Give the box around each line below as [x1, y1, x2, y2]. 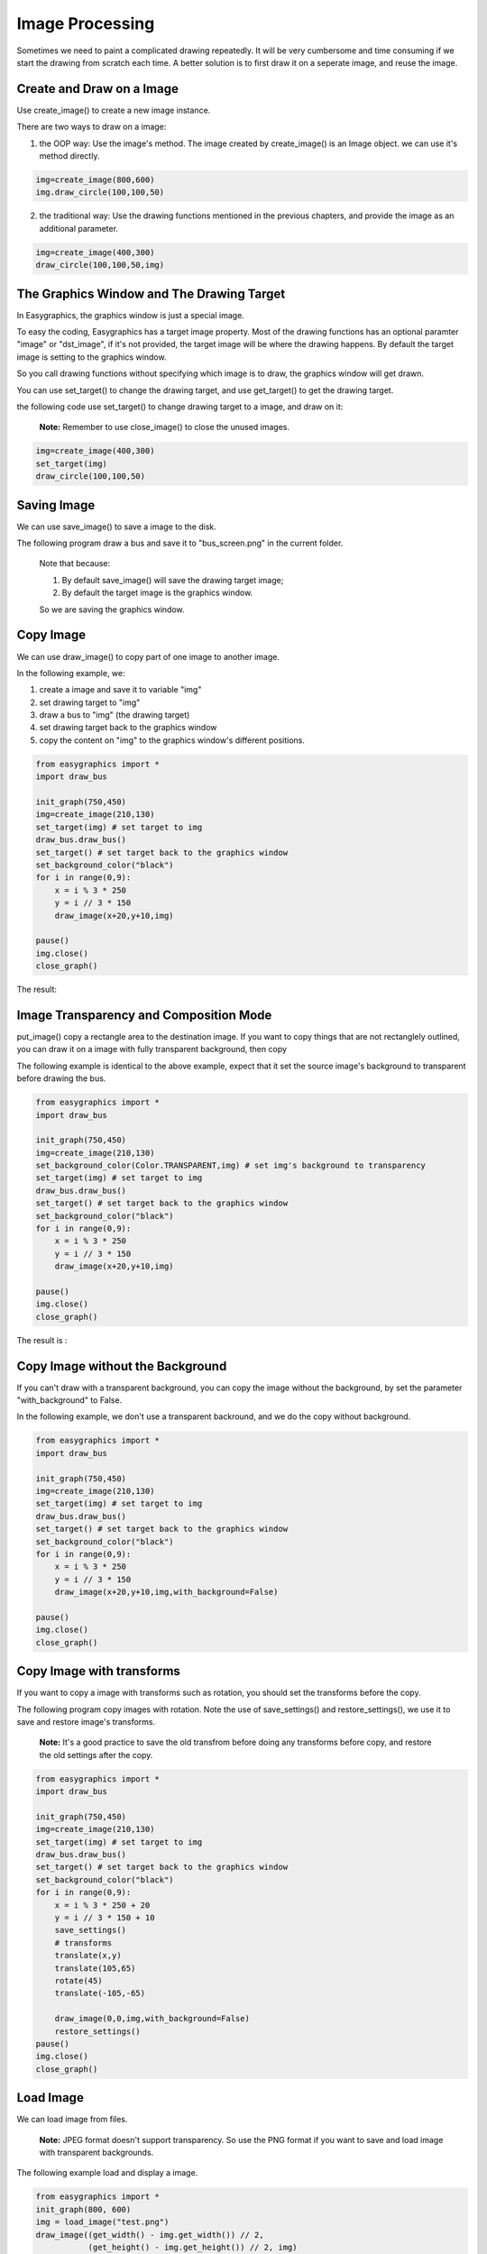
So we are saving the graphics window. [39, 604, 185, 615]
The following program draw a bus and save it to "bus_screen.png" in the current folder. [16, 537, 344, 549]
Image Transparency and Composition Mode [16, 1007, 272, 1022]
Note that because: [39, 558, 111, 569]
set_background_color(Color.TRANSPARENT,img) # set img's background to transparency [35, 1160, 426, 1171]
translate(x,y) [54, 1950, 122, 1961]
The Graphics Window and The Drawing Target [16, 286, 286, 301]
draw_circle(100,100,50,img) [35, 260, 165, 270]
